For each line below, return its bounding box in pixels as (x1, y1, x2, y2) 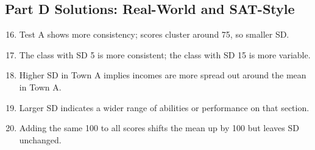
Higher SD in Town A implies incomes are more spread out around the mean (19, 69, 306, 81)
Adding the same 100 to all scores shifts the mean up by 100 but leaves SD (19, 121, 299, 134)
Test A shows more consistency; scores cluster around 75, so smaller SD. (19, 28, 289, 41)
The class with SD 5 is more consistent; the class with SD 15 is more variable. (19, 48, 311, 61)
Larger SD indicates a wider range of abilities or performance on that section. (19, 101, 310, 114)
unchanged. (19, 133, 62, 146)
